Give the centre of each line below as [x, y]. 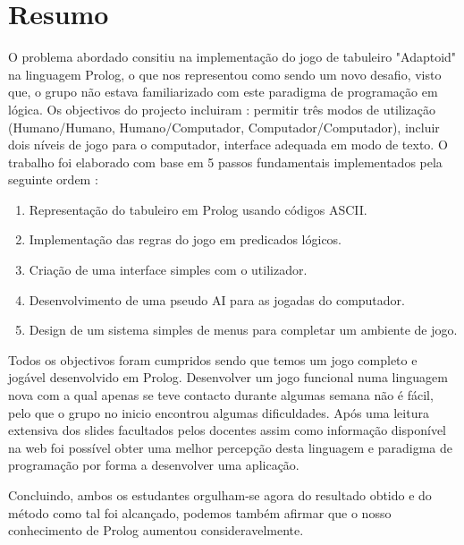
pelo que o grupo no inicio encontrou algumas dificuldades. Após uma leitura [219, 412]
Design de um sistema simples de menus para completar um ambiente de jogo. [243, 330]
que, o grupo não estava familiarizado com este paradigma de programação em [223, 92]
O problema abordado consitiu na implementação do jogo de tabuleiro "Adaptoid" [232, 57]
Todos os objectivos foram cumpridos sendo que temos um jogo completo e [213, 359]
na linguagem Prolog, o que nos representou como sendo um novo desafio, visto [225, 74]
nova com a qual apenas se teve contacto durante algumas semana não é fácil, [221, 395]
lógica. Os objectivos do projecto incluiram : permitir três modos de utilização [222, 109]
